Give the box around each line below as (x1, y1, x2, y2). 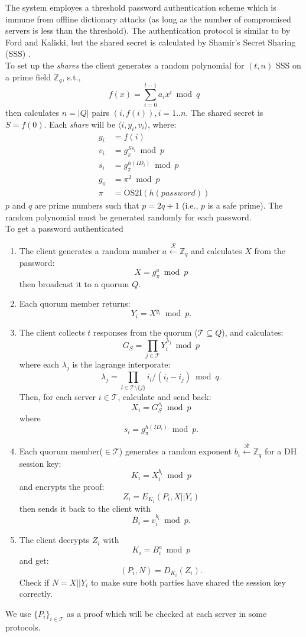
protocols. (5, 620, 41, 633)
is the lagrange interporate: (72, 358, 171, 370)
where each (19, 358, 60, 370)
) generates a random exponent (119, 445, 232, 457)
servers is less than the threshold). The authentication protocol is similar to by (5, 24, 291, 37)
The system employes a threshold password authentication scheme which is (5, 1, 276, 13)
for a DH (264, 445, 297, 457)
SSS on (275, 58, 301, 71)
